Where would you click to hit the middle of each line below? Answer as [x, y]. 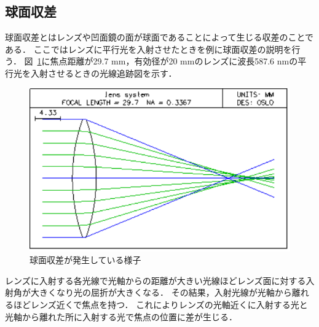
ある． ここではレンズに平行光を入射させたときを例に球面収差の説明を [148, 49]
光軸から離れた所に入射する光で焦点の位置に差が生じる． [121, 316]
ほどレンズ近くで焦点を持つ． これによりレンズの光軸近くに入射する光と [160, 305]
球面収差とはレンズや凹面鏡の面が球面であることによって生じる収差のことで [159, 37]
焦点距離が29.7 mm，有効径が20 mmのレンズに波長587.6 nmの [174, 61]
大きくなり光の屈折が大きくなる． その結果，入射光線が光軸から [161, 292]
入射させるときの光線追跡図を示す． [104, 73]
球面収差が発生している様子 [85, 260]
